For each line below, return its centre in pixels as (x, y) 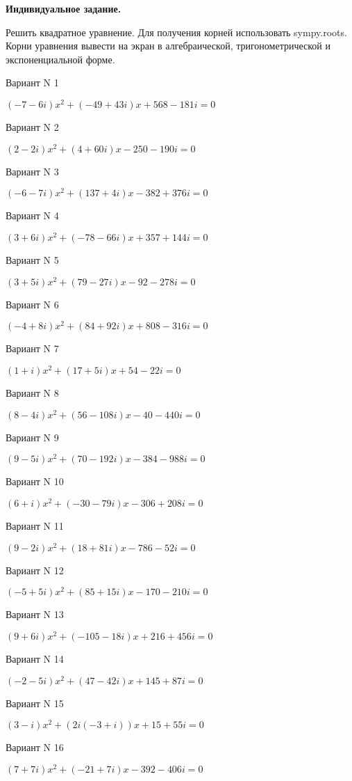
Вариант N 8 (32, 393)
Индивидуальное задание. (64, 8)
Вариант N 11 (35, 526)
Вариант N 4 (32, 215)
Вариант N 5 (32, 260)
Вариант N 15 (35, 703)
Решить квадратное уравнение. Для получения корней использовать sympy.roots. (176, 32)
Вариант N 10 (35, 481)
